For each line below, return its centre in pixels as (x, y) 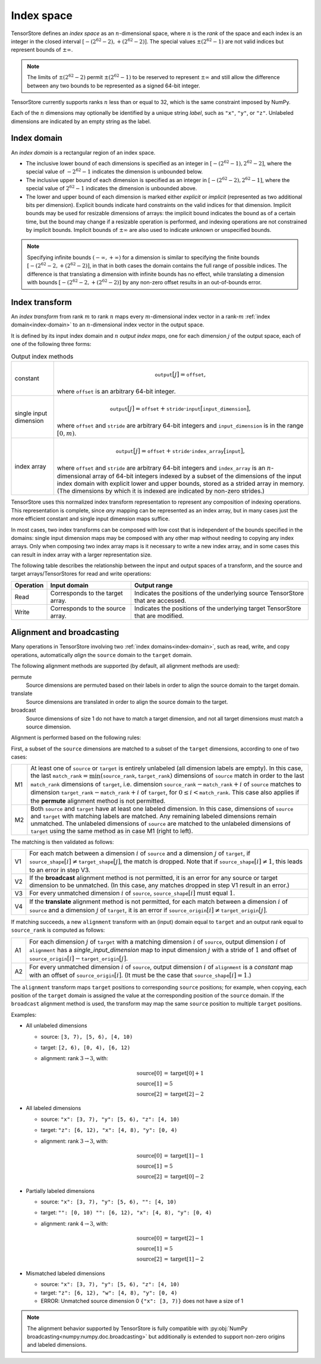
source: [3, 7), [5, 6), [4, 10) (87, 1036)
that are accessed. (160, 601)
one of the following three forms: (51, 344)
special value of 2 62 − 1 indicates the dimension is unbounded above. (111, 188)
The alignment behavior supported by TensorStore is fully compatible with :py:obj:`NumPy (137, 1328)
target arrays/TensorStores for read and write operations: (81, 574)
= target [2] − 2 (184, 1094)
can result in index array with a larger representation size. (81, 554)
